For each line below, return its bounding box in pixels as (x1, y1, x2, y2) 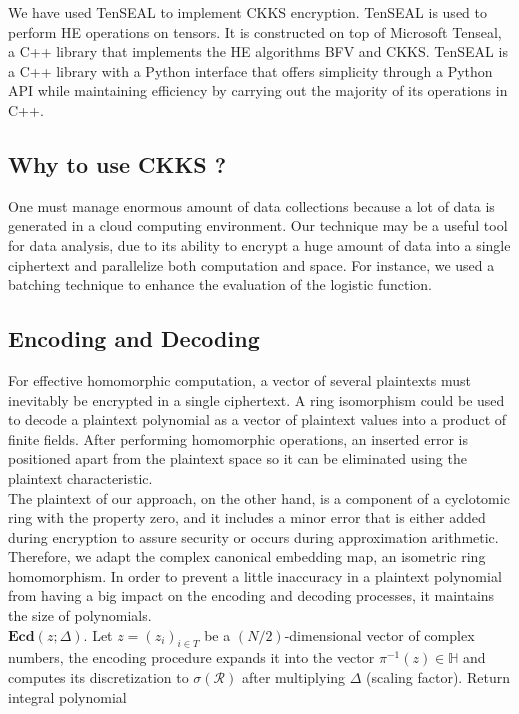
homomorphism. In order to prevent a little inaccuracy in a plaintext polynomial (8, 565, 502, 586)
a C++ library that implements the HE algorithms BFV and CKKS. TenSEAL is (8, 41, 508, 62)
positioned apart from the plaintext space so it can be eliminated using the (8, 448, 467, 469)
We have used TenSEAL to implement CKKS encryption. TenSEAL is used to (8, 2, 487, 22)
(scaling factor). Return (366, 667, 510, 688)
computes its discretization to (8, 667, 189, 688)
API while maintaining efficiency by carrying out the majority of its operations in (8, 80, 508, 101)
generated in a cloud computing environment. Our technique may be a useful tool (8, 215, 508, 236)
